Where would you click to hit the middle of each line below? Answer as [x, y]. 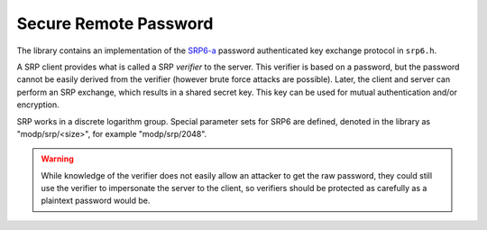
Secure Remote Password [115, 23]
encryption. [38, 105]
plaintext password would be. [96, 201]
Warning [57, 159]
